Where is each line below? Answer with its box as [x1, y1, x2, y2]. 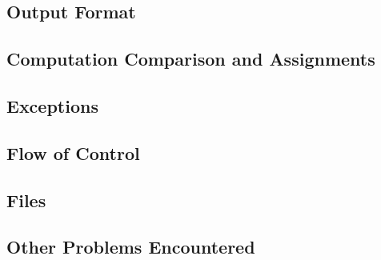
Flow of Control [6, 140, 140, 165]
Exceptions [6, 93, 98, 118]
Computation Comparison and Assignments [6, 46, 375, 71]
